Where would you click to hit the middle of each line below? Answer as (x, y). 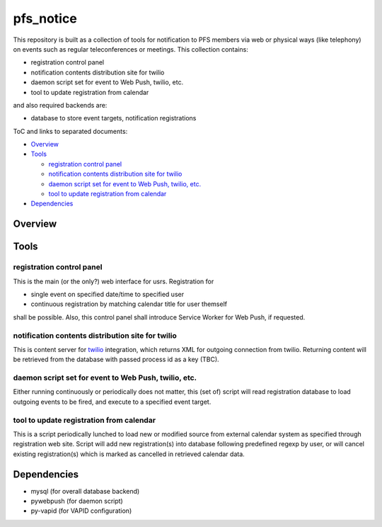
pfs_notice (45, 18)
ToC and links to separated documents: (70, 131)
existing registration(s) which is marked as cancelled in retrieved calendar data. (129, 454)
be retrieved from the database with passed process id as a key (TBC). (116, 359)
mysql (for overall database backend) (85, 491)
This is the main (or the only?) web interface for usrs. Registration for (114, 281)
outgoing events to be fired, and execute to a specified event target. (112, 402)
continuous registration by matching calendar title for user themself (129, 304)
